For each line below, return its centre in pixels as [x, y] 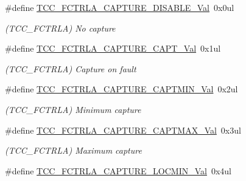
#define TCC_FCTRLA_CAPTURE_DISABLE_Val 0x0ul [120, 7]
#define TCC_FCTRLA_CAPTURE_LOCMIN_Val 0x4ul [118, 170]
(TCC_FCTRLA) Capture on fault [71, 68]
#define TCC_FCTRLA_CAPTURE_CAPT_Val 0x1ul [113, 48]
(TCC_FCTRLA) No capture [60, 28]
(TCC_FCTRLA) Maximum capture [73, 150]
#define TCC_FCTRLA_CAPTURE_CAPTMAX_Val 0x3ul [123, 130]
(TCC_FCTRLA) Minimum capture [73, 109]
